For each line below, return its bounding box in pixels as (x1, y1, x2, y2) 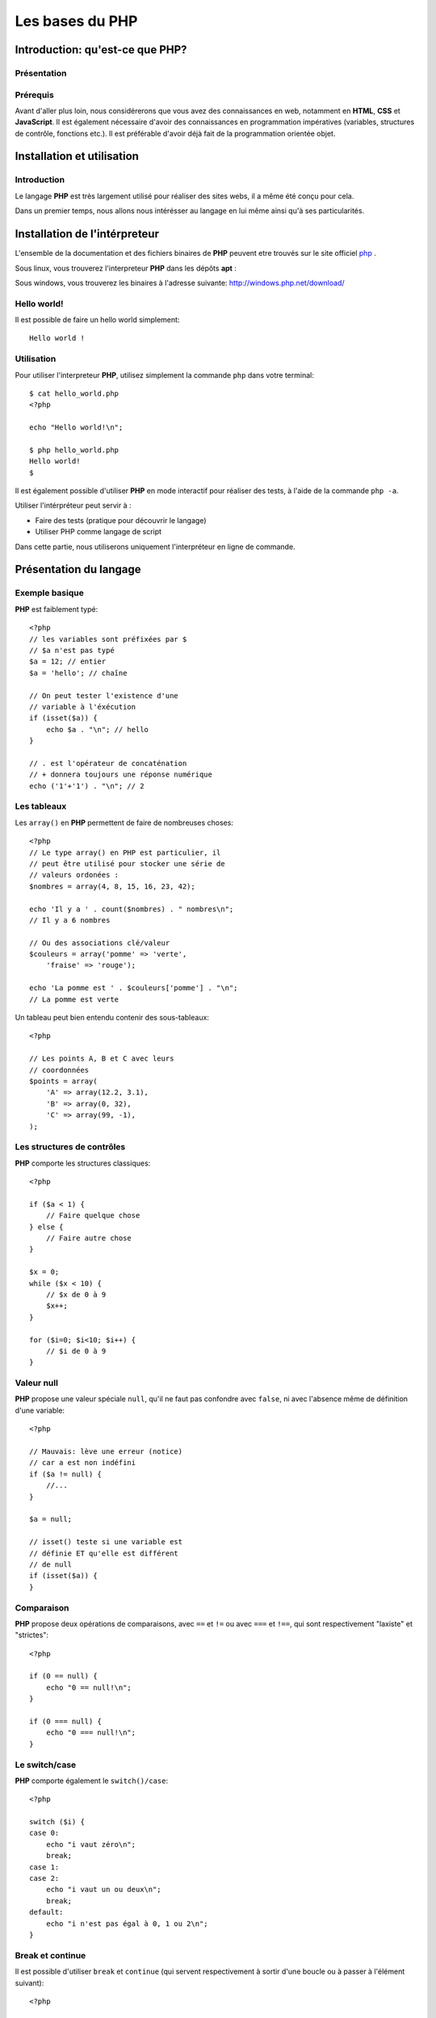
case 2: (29, 1874, 60, 1883)
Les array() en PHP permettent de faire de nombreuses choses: (15, 818, 234, 827)
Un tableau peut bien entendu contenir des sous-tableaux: (15, 1013, 210, 1023)
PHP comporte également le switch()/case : (15, 1776, 169, 1786)
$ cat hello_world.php (29, 388, 119, 398)
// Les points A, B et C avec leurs (29, 1054, 174, 1063)
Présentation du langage (15, 563, 141, 576)
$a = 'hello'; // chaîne (29, 668, 128, 677)
